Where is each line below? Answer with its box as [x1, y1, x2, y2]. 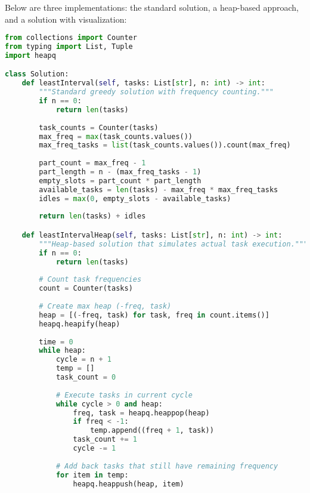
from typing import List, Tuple [5, 42, 133, 51]
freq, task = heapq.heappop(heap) [73, 408, 210, 417]
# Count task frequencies [39, 275, 142, 284]
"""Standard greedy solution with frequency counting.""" [39, 88, 274, 97]
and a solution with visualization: [5, 13, 127, 25]
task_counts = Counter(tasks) [39, 123, 159, 132]
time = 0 [39, 337, 73, 346]
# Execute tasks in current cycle [55, 390, 193, 399]
